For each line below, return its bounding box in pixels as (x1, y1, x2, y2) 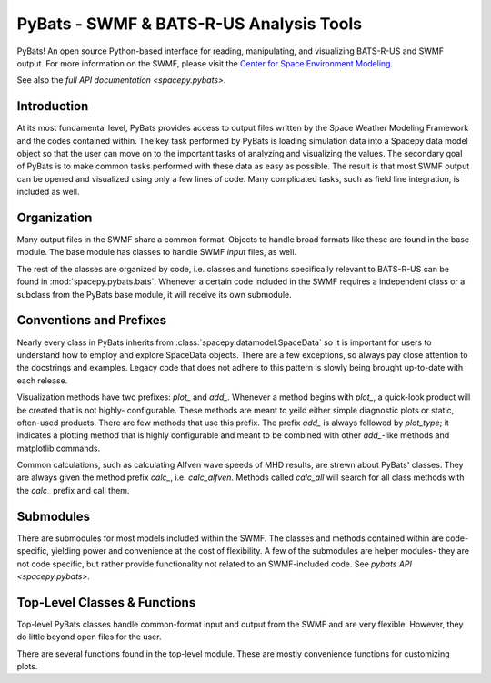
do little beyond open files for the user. (16, 631, 162, 642)
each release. (16, 374, 68, 386)
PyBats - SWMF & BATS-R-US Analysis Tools (16, 14, 363, 34)
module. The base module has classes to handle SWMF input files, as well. (16, 247, 297, 258)
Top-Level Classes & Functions (16, 595, 196, 610)
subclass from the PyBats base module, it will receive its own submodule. (16, 289, 292, 300)
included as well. (16, 187, 80, 198)
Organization (16, 210, 93, 225)
